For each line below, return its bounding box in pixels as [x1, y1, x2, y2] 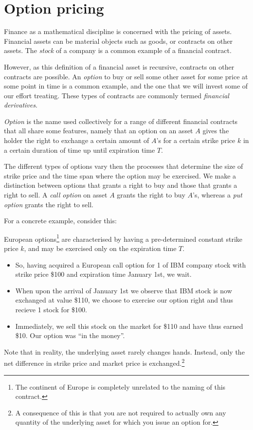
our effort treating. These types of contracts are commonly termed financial [4, 90, 229, 100]
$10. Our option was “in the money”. [15, 330, 125, 340]
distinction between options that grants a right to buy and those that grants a [4, 180, 237, 190]
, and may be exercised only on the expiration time [24, 243, 177, 253]
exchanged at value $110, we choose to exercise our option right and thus [15, 295, 233, 305]
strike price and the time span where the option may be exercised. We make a [4, 170, 236, 180]
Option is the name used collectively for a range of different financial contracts [4, 116, 238, 126]
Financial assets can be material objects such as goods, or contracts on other [4, 36, 233, 46]
